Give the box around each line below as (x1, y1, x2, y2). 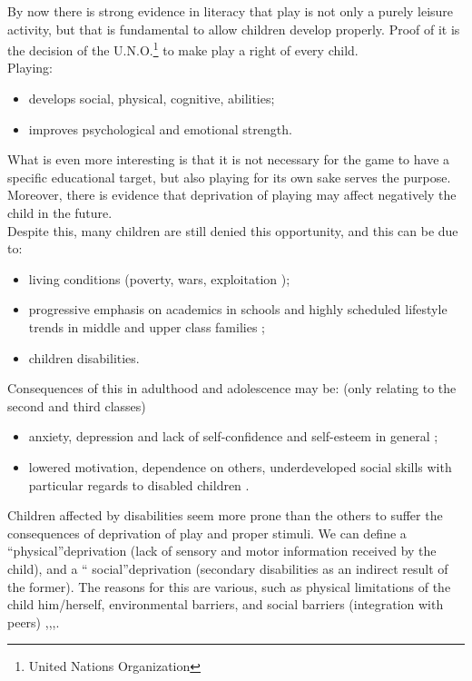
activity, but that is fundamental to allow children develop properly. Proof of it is (7, 19, 460, 38)
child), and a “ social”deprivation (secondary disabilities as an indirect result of (7, 558, 448, 577)
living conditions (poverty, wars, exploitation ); (28, 269, 290, 288)
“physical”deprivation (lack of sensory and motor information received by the (7, 541, 437, 560)
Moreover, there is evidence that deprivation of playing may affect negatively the (7, 185, 457, 204)
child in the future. (7, 203, 113, 222)
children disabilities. (28, 348, 140, 367)
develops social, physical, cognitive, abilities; (28, 89, 275, 108)
